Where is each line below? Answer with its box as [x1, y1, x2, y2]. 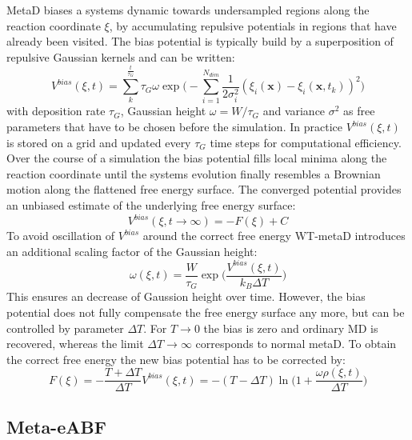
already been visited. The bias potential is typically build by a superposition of [6, 33, 394, 50]
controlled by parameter [6, 319, 124, 336]
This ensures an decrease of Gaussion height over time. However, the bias [6, 288, 366, 305]
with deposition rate [6, 102, 106, 119]
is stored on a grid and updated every [6, 134, 191, 150]
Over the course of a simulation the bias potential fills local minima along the [6, 150, 387, 166]
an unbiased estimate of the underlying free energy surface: [6, 197, 296, 214]
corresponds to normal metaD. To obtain [195, 335, 397, 352]
